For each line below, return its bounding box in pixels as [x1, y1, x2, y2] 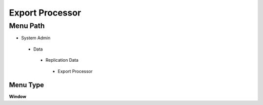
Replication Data [45, 57, 79, 63]
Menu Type [9, 81, 44, 89]
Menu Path [9, 21, 45, 30]
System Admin [21, 35, 51, 41]
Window [9, 94, 27, 100]
